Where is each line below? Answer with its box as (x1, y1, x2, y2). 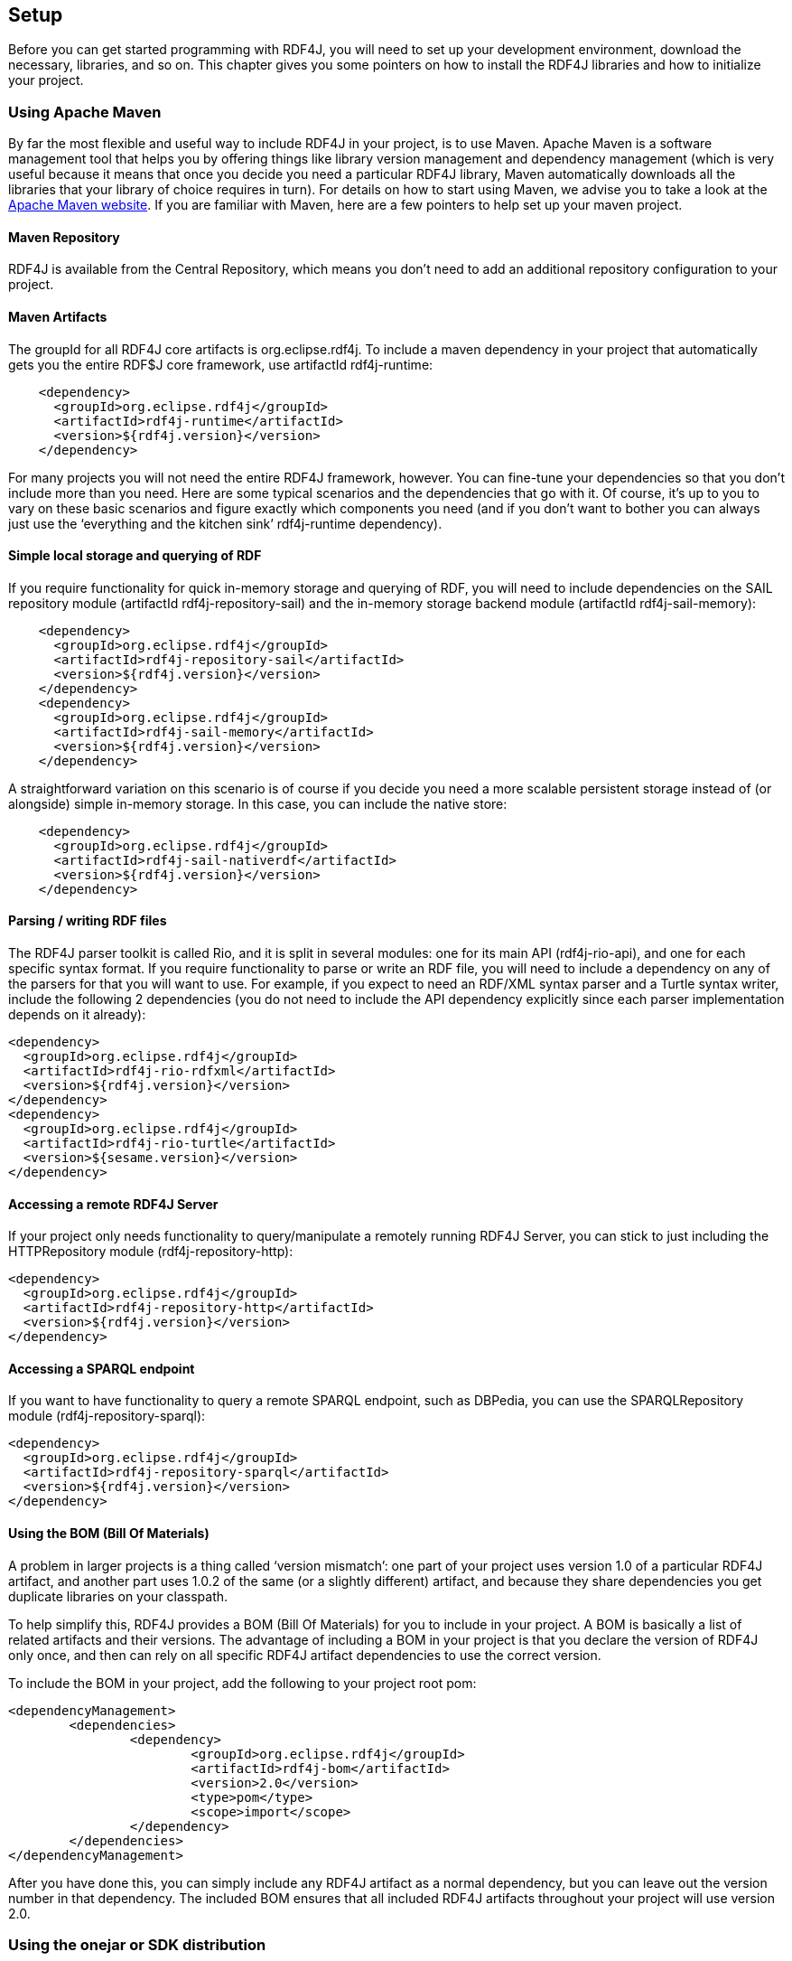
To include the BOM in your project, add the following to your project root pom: (8, 1675, 477, 1691)
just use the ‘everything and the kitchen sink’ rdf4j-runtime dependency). (8, 515, 443, 531)
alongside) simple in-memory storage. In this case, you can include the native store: (8, 795, 508, 812)
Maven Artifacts (8, 309, 107, 324)
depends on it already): (8, 1007, 146, 1023)
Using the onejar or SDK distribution (8, 1936, 266, 1955)
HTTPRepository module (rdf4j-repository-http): (8, 1243, 294, 1260)
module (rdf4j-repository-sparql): (8, 1408, 206, 1424)
